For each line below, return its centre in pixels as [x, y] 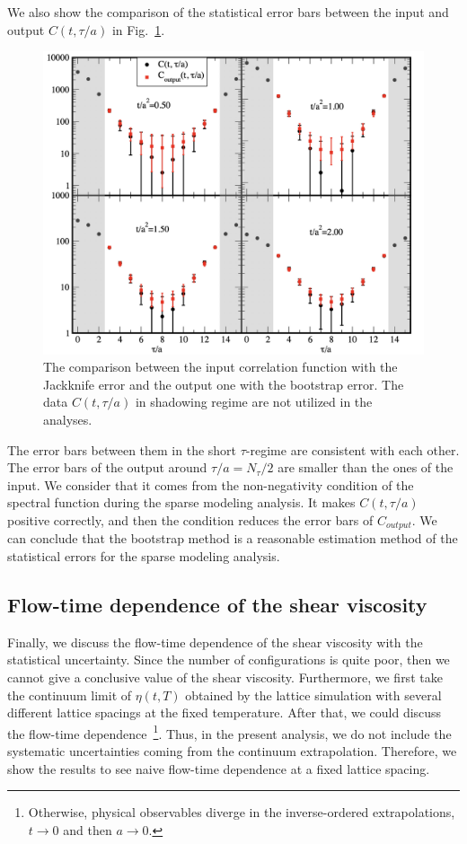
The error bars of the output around [107, 467]
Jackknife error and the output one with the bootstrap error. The [224, 384]
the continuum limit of [70, 695]
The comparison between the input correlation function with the [220, 367]
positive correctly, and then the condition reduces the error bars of [190, 519]
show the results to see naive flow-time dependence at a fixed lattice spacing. [219, 768]
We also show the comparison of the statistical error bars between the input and [228, 12]
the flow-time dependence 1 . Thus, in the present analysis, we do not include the [229, 732]
